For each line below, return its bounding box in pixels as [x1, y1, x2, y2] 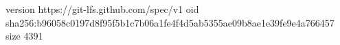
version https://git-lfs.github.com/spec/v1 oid [5, 2, 199, 16]
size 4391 [5, 29, 43, 43]
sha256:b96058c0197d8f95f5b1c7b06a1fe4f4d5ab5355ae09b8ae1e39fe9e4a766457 [5, 15, 335, 29]
